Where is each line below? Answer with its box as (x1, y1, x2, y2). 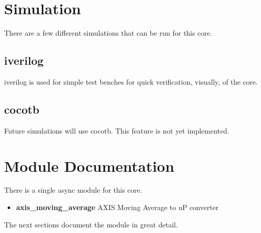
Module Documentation (4, 155, 174, 176)
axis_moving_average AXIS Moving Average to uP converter (16, 202, 219, 213)
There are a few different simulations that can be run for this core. (4, 28, 213, 38)
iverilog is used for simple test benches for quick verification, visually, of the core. (4, 76, 258, 87)
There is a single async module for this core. (4, 185, 142, 195)
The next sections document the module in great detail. (4, 219, 178, 229)
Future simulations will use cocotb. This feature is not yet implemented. (4, 125, 229, 136)
